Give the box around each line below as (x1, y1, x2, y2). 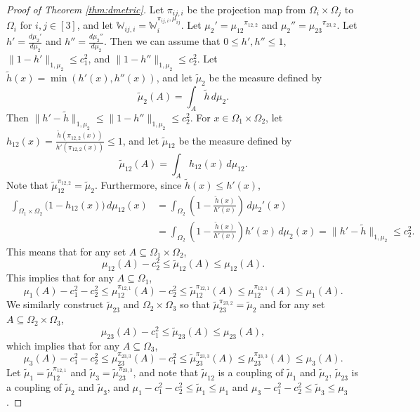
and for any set (260, 297, 325, 312)
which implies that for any (6, 338, 120, 352)
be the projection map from (187, 2, 306, 16)
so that (180, 297, 210, 312)
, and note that (133, 364, 199, 379)
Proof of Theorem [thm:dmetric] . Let (6, 2, 164, 16)
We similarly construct (6, 297, 104, 312)
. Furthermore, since (94, 177, 182, 192)
